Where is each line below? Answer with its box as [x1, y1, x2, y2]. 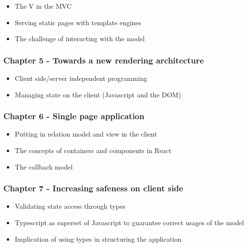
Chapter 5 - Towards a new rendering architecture [3, 54, 204, 66]
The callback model [15, 161, 73, 171]
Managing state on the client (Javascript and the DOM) [15, 89, 181, 99]
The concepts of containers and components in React [15, 145, 172, 155]
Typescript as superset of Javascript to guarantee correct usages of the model [15, 217, 244, 227]
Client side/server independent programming [15, 73, 147, 83]
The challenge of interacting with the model [15, 33, 145, 44]
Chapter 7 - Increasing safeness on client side [3, 182, 183, 194]
